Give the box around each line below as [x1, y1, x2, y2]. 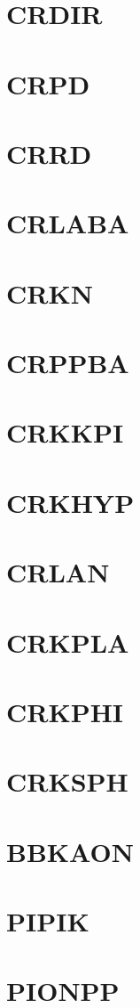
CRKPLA [6, 623, 129, 660]
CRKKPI [6, 414, 124, 451]
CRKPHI [6, 693, 124, 729]
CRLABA [6, 205, 129, 241]
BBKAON [6, 833, 134, 869]
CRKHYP [6, 484, 135, 520]
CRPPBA [6, 345, 129, 381]
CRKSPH [6, 763, 128, 800]
